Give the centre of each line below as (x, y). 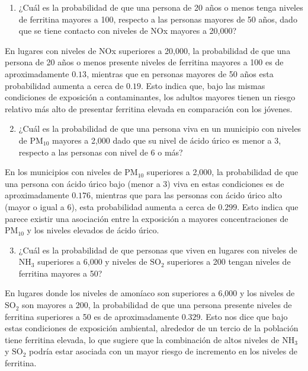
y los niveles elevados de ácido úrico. (93, 230)
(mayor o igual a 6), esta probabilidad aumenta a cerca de (110, 206)
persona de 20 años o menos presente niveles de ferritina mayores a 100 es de (144, 62)
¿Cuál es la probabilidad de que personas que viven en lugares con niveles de (158, 250)
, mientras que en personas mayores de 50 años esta (180, 73)
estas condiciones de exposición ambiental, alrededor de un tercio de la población (152, 328)
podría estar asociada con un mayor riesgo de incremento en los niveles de (163, 351)
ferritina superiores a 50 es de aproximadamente (92, 316)
